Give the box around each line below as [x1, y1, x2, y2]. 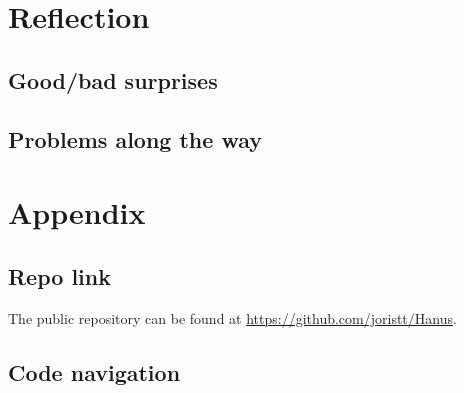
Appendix [8, 192, 146, 233]
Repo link [8, 260, 111, 291]
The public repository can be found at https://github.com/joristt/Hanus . [8, 307, 457, 328]
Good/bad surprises [8, 64, 218, 95]
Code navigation [8, 356, 181, 387]
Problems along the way [8, 123, 262, 154]
